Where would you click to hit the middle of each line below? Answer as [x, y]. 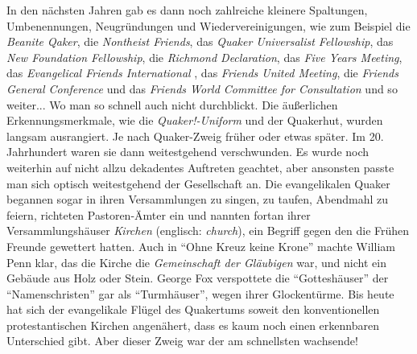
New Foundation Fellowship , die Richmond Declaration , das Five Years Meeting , [204, 57]
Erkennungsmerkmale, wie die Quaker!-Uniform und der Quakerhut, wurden [195, 120]
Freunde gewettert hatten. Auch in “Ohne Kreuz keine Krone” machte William [201, 246]
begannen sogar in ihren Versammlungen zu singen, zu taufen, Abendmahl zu [198, 199]
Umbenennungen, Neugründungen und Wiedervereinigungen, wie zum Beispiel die [208, 25]
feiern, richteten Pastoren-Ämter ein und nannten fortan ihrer [159, 214]
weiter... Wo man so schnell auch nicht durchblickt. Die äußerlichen [172, 104]
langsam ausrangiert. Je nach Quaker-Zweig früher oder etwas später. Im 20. [195, 136]
